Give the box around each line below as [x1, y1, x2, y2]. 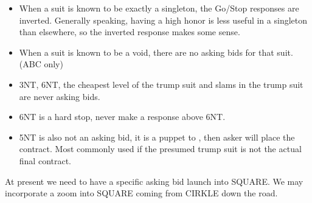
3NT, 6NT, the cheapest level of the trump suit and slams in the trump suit [19, 78, 303, 90]
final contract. [19, 154, 72, 167]
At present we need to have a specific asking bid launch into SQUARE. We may [5, 175, 303, 187]
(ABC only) [19, 58, 63, 70]
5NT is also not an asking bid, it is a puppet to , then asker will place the [19, 130, 295, 143]
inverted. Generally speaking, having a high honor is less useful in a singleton [19, 13, 308, 26]
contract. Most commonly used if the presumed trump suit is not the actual [19, 142, 302, 155]
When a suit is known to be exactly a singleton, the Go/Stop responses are [19, 2, 299, 14]
